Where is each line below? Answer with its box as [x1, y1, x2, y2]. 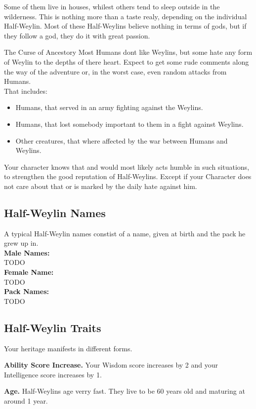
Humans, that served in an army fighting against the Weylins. [15, 102, 203, 112]
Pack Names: [4, 286, 49, 297]
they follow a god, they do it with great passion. [4, 30, 150, 40]
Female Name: [4, 267, 54, 277]
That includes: [4, 85, 47, 96]
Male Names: [4, 247, 50, 258]
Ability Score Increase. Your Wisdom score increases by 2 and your [4, 360, 218, 370]
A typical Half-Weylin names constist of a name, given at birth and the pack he [4, 228, 246, 238]
